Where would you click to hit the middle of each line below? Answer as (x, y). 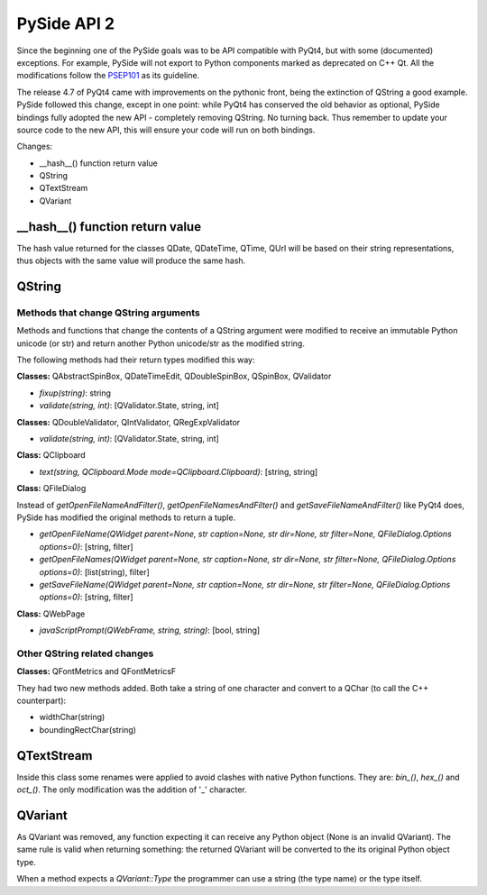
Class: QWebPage (51, 614)
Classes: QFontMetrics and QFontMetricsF (96, 671)
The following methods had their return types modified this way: (136, 360)
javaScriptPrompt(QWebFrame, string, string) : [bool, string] (150, 630)
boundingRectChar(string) (88, 729)
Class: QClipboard (51, 455)
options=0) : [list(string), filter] (95, 571)
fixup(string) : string (75, 393)
